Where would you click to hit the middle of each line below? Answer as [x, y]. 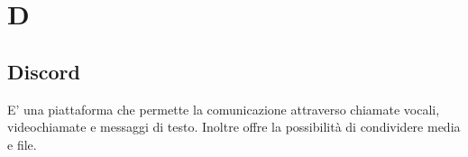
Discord [44, 71]
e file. [22, 144]
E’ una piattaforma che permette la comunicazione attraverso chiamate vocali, [224, 109]
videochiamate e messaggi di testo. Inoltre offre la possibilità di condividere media [234, 127]
